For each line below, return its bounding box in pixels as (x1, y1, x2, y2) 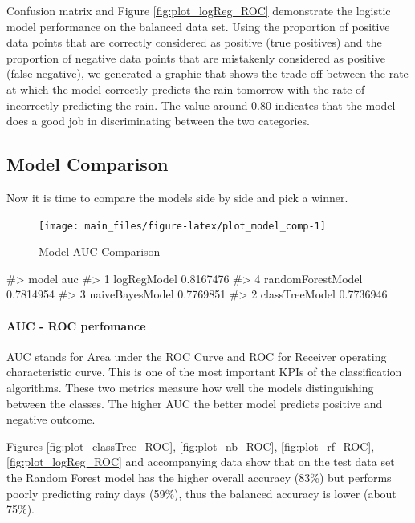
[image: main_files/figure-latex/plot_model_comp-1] (39, 220, 326, 232)
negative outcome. (6, 411, 96, 428)
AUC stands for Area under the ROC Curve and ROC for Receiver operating (6, 347, 387, 364)
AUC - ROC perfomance (6, 317, 146, 334)
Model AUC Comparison (39, 243, 161, 260)
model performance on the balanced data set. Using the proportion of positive (6, 18, 390, 34)
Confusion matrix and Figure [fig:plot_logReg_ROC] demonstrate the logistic (6, 2, 391, 18)
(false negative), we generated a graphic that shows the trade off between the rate (6, 65, 409, 82)
